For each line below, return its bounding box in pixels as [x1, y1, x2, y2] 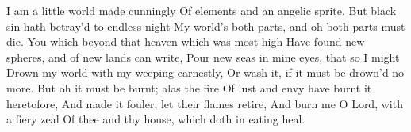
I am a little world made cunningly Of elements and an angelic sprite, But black [6, 2, 397, 18]
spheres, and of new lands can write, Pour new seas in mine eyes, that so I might [6, 48, 400, 65]
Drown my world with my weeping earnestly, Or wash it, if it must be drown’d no [6, 64, 405, 81]
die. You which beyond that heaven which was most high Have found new [6, 33, 365, 50]
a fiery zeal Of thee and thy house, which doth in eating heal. [6, 111, 305, 127]
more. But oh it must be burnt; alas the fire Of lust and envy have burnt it [6, 79, 372, 96]
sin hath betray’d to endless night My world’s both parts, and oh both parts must [6, 17, 405, 34]
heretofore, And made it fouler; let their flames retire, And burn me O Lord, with [6, 95, 403, 111]
